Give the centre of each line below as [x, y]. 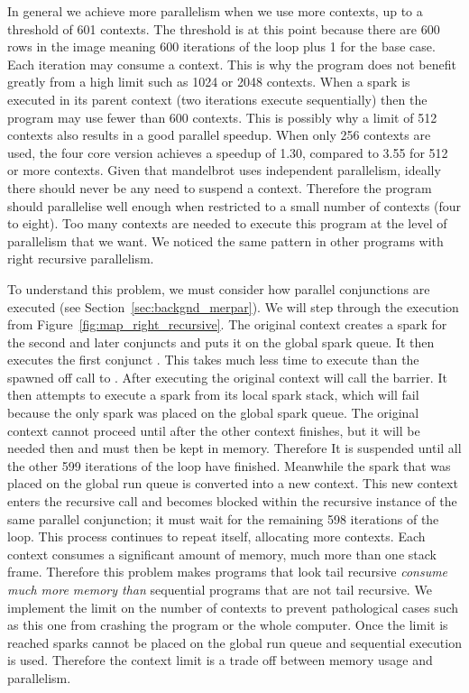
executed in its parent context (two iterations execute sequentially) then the [217, 99]
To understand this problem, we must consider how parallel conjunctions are [219, 288]
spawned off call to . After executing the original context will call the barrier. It [227, 377]
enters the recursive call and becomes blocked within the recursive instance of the [232, 501]
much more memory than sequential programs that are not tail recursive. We [220, 589]
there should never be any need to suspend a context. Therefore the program [220, 187]
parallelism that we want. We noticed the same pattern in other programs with [225, 240]
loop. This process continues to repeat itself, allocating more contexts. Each [216, 536]
